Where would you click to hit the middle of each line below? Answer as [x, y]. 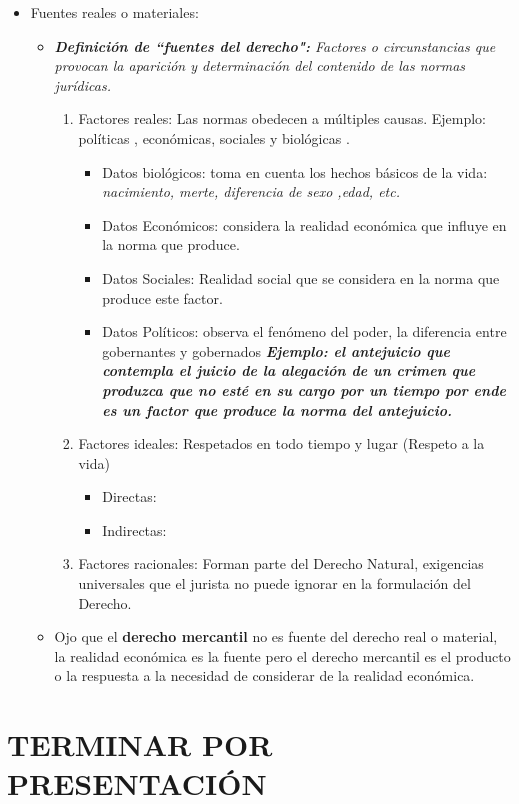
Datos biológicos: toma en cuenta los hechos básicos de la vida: [295, 171]
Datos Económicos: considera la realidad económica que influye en [304, 224]
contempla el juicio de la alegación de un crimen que [289, 370]
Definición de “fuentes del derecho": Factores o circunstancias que [275, 45]
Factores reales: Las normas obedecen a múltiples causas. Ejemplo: [282, 118]
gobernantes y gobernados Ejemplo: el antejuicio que [276, 350]
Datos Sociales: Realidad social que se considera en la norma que [301, 277]
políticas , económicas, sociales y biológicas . [214, 137]
